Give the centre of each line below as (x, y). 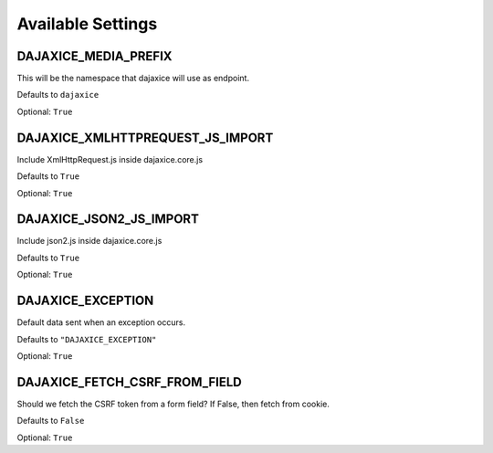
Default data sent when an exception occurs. (101, 322)
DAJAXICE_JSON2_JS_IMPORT (108, 219)
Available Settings (87, 24)
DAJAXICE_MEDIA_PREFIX (94, 56)
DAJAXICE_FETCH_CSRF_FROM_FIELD (129, 382)
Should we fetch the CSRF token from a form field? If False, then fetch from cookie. (173, 404)
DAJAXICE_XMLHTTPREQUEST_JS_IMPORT (145, 137)
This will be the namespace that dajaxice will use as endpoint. (133, 79)
